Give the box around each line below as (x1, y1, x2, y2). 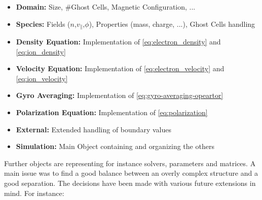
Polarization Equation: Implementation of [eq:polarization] (16, 107, 208, 118)
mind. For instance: (4, 187, 64, 198)
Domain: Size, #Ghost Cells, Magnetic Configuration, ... (16, 2, 196, 12)
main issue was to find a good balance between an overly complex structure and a (4, 168, 258, 178)
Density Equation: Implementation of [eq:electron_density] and (16, 36, 221, 47)
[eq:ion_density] (16, 46, 66, 57)
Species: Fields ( (16, 18, 70, 29)
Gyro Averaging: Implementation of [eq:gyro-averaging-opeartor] (16, 90, 223, 101)
